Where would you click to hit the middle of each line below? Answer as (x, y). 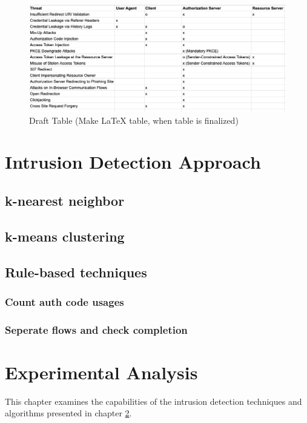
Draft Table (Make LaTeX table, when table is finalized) (134, 120)
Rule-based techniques (76, 272)
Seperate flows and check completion (96, 329)
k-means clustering (65, 236)
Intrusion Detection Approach (133, 162)
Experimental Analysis (101, 372)
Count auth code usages (64, 301)
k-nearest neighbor (65, 200)
